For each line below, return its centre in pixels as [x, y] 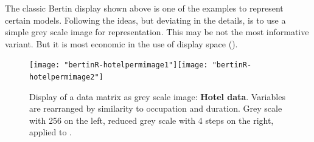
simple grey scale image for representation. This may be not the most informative [157, 32]
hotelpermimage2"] [66, 77]
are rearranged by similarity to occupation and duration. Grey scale [156, 108]
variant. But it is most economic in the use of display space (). [121, 43]
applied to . [51, 132]
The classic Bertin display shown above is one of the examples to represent [144, 8]
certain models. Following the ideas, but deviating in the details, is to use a [145, 20]
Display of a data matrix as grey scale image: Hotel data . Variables [157, 96]
